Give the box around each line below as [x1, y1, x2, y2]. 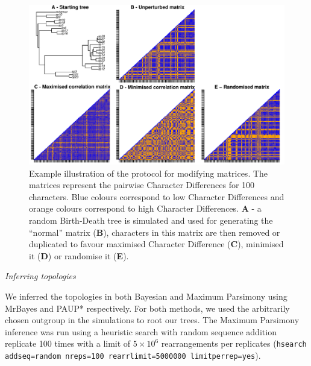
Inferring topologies [5, 270, 76, 282]
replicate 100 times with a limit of [5, 337, 131, 350]
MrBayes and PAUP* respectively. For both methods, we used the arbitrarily [5, 301, 290, 314]
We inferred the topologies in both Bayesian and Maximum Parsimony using [5, 289, 287, 302]
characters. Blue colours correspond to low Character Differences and [29, 190, 284, 203]
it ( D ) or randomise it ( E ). [29, 249, 129, 262]
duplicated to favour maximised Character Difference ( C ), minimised [29, 238, 284, 250]
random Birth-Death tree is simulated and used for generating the [29, 213, 273, 226]
